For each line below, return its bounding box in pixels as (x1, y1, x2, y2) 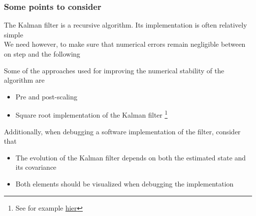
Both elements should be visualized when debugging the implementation (15, 179, 234, 188)
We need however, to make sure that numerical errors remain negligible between (4, 39, 246, 49)
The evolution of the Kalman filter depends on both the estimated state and (15, 152, 246, 162)
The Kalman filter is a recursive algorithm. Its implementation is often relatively (4, 20, 247, 30)
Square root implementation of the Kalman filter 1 (15, 108, 168, 120)
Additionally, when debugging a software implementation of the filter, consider (4, 126, 241, 136)
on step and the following (4, 49, 80, 59)
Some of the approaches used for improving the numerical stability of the (4, 65, 224, 75)
